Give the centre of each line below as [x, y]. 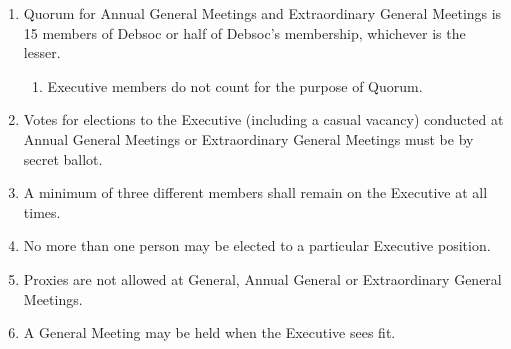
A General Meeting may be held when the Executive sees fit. [209, 332]
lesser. [42, 52]
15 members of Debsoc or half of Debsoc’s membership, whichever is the [244, 32]
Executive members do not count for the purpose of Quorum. [235, 85]
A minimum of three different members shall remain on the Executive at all [255, 192]
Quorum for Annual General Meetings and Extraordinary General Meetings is [262, 13]
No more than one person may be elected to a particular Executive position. [257, 245]
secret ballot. [63, 158]
